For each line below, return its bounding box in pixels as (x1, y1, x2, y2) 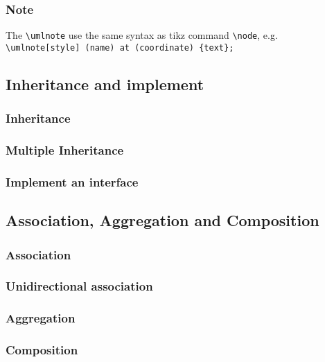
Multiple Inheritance (6, 141, 124, 159)
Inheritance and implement (6, 73, 204, 94)
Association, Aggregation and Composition (6, 209, 319, 231)
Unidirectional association (6, 277, 153, 295)
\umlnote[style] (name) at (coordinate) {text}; (6, 42, 234, 53)
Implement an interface (6, 173, 139, 190)
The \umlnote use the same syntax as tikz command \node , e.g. (6, 28, 278, 42)
